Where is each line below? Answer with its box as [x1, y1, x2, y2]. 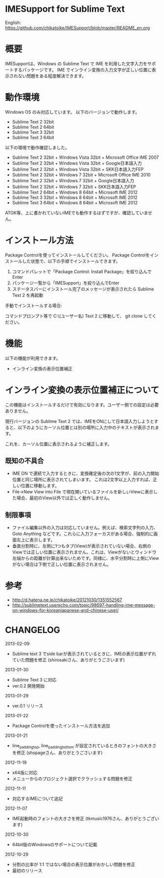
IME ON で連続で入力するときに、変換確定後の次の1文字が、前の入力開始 [12, 470, 159, 476]
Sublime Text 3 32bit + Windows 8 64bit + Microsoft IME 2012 [12, 195, 138, 200]
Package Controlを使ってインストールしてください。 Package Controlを [5, 252, 150, 258]
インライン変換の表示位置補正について [5, 385, 160, 395]
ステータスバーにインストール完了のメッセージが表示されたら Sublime [12, 286, 154, 292]
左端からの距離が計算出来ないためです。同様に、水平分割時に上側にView [12, 555, 159, 561]
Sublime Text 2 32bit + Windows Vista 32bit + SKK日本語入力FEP [12, 166, 144, 172]
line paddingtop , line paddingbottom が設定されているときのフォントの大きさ [12, 743, 157, 750]
